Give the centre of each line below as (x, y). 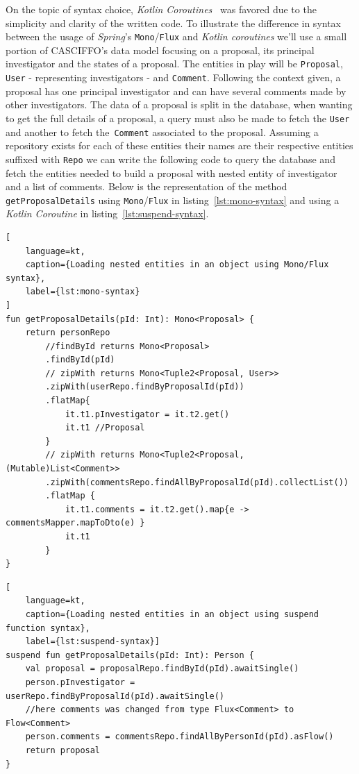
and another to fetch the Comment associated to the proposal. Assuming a (162, 132)
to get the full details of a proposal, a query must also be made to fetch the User (178, 118)
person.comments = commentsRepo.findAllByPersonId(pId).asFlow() (179, 737)
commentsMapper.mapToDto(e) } (75, 523)
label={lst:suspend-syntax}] (92, 642)
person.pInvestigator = (80, 682)
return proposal (63, 750)
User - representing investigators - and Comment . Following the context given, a (173, 77)
